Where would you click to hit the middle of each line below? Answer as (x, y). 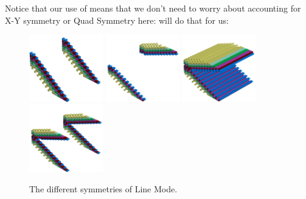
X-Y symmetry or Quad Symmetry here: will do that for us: (117, 20)
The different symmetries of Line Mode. (103, 189)
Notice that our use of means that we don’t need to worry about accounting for (153, 8)
